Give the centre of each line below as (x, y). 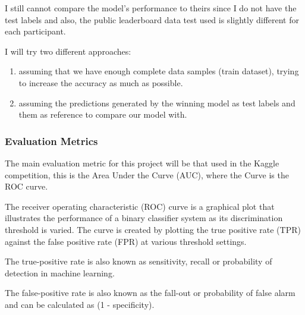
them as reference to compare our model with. (103, 114)
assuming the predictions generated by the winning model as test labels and (157, 103)
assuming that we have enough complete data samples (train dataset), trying (159, 71)
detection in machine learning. (60, 273)
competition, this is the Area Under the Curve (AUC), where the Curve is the (147, 174)
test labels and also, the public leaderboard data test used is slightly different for (152, 19)
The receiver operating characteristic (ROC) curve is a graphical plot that (140, 206)
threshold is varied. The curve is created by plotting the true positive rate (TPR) (153, 229)
